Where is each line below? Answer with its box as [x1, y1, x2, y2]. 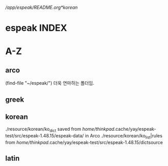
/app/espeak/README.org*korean [5, 5, 78, 10]
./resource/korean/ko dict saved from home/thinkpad [5, 126, 115, 133]
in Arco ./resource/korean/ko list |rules [85, 133, 162, 140]
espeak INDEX [5, 22, 67, 34]
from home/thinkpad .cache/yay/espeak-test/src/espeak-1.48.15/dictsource [5, 139, 163, 145]
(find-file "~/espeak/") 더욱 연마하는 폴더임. [5, 80, 94, 86]
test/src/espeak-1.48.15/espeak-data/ [5, 133, 84, 139]
